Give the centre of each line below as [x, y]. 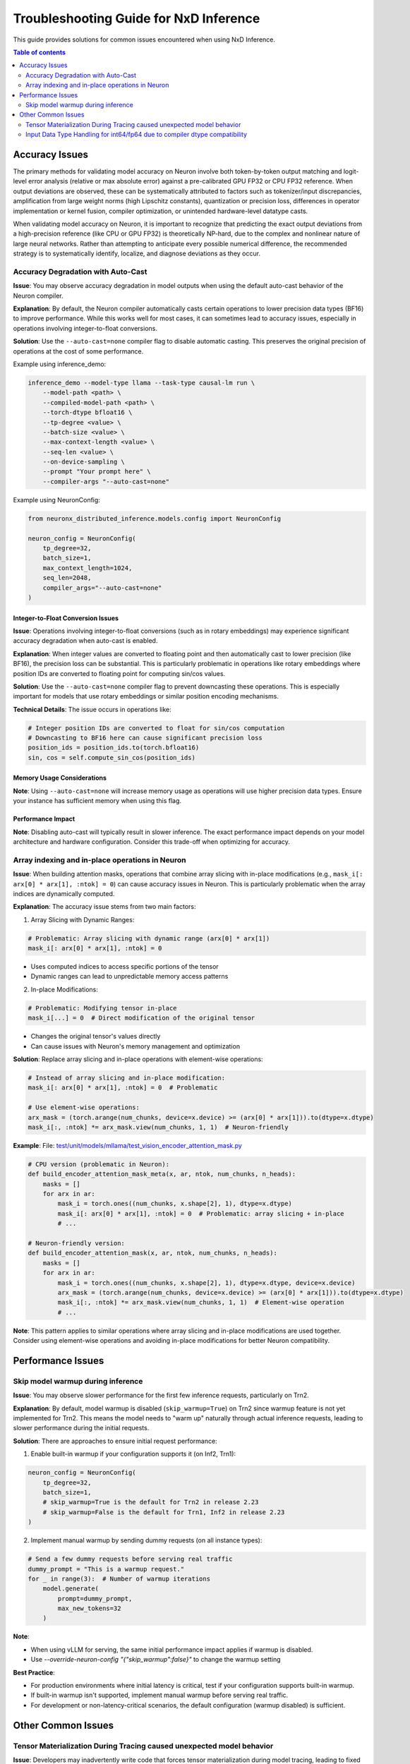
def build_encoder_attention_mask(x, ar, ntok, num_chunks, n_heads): [153, 1253]
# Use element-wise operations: [84, 1107]
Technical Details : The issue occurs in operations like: [92, 709]
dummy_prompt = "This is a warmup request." [106, 1569]
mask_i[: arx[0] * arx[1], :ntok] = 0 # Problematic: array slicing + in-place [201, 1213]
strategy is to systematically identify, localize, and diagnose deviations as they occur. [137, 253]
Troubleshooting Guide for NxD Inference [137, 18]
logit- [351, 171]
